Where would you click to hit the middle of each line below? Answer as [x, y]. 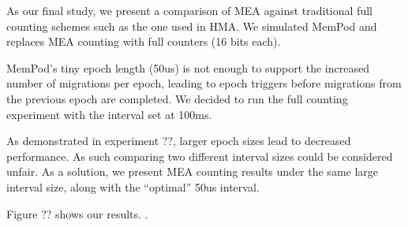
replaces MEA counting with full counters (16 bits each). [144, 41]
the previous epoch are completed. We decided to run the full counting [177, 98]
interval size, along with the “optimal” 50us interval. [133, 186]
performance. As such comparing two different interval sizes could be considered [200, 156]
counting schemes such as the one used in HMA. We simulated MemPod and [192, 26]
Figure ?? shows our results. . [77, 213]
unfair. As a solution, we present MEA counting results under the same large [193, 171]
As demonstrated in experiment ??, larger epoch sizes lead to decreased [179, 141]
